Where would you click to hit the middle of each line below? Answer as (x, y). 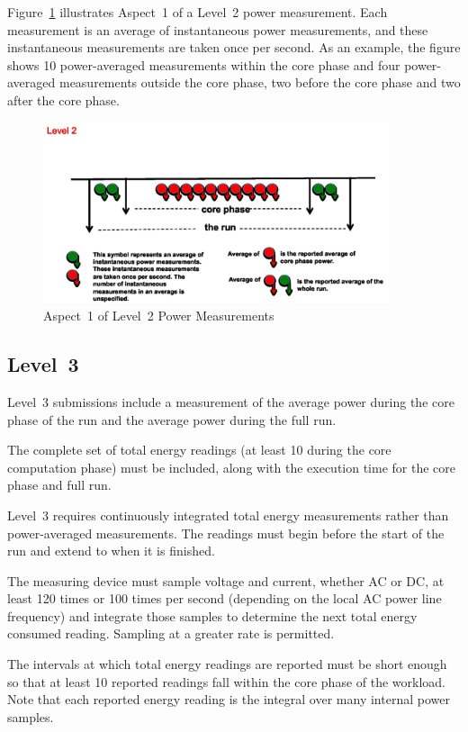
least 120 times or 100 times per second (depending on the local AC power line (225, 598)
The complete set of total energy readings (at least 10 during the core (199, 450)
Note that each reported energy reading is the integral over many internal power (229, 699)
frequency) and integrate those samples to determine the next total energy (212, 615)
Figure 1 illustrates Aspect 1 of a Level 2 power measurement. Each (198, 12)
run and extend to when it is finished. (111, 551)
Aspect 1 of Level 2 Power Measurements (159, 316)
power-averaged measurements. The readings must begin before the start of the (226, 533)
